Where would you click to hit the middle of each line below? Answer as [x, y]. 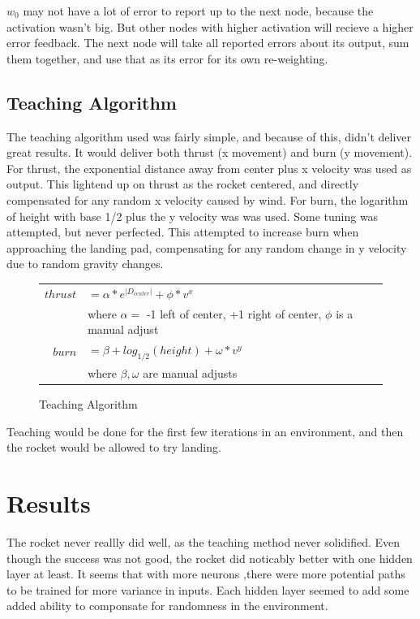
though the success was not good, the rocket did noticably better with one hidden [210, 558]
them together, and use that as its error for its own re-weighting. [167, 58]
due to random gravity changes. [85, 264]
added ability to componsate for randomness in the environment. [167, 606]
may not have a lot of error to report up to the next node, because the [198, 11]
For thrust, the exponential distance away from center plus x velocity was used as [209, 168]
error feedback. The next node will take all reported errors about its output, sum [208, 43]
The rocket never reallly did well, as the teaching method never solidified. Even [204, 542]
